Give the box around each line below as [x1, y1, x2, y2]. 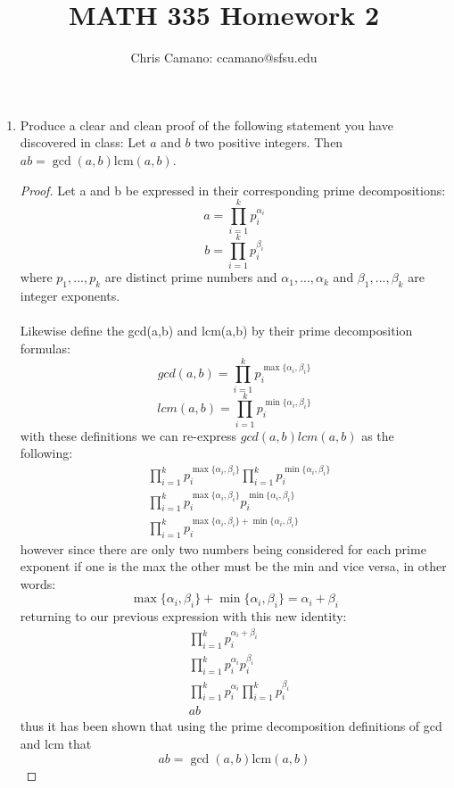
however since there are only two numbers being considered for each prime [20, 539, 426, 558]
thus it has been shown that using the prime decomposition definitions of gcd [20, 717, 442, 735]
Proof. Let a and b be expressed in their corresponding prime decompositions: [20, 180, 446, 199]
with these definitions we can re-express [20, 426, 237, 444]
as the [361, 426, 394, 444]
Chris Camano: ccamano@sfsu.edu [130, 48, 318, 67]
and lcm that [20, 734, 92, 753]
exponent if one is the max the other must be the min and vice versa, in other [20, 557, 447, 576]
